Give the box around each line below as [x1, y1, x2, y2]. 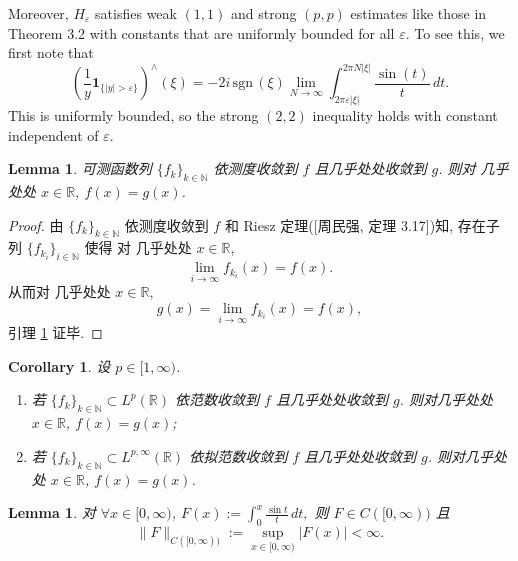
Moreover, [8, 3, 69, 23]
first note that [8, 42, 94, 63]
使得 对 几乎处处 [84, 237, 192, 258]
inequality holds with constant [312, 105, 498, 126]
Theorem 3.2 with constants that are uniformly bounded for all [8, 22, 395, 43]
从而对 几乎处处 [8, 281, 111, 302]
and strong [230, 3, 297, 23]
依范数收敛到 [174, 389, 259, 410]
